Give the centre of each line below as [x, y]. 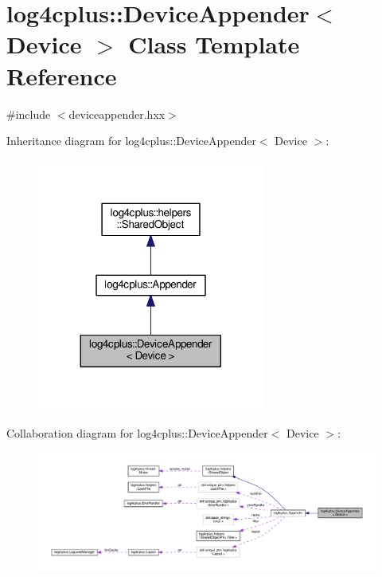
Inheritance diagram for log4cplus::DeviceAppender [131, 141]
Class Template [214, 44]
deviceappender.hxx [117, 114]
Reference [62, 75]
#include [29, 114]
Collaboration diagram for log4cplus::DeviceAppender [137, 432]
